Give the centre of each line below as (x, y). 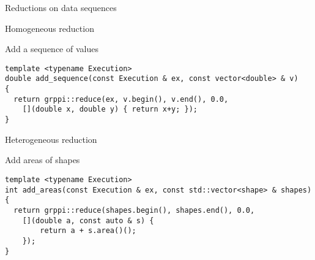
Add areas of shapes (43, 160)
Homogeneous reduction (50, 28)
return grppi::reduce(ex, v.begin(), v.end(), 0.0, (121, 99)
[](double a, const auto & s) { (88, 220)
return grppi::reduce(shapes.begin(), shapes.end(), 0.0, (134, 210)
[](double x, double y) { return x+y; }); (110, 109)
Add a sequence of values (52, 49)
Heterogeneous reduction (51, 139)
